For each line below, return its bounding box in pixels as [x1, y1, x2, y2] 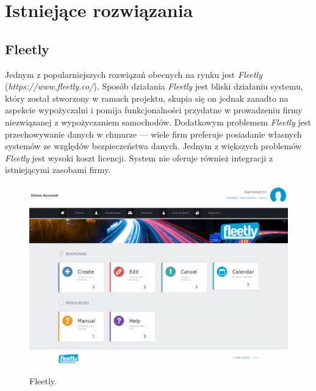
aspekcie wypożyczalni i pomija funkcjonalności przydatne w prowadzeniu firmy [5, 104, 303, 116]
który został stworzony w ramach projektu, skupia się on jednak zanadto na [5, 91, 289, 104]
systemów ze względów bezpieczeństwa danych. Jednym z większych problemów [5, 139, 302, 152]
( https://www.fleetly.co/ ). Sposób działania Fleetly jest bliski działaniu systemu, [5, 80, 303, 93]
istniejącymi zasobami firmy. [5, 163, 111, 176]
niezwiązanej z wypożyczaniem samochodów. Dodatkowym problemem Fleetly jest [5, 115, 311, 128]
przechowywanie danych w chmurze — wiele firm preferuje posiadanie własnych [5, 127, 302, 140]
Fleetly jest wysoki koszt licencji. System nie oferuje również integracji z [5, 151, 273, 164]
